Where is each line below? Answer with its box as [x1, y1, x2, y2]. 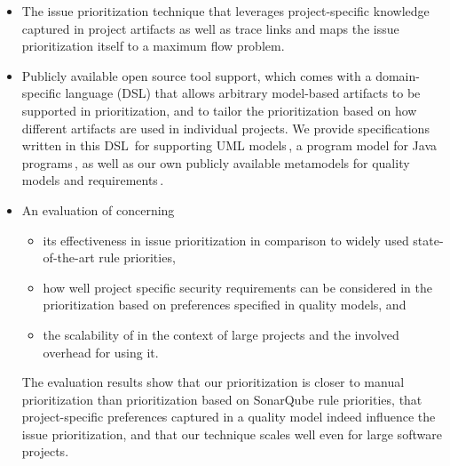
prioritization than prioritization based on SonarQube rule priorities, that [21, 390, 422, 408]
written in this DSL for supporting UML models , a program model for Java [21, 136, 437, 155]
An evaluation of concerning [21, 200, 175, 219]
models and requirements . [21, 171, 164, 189]
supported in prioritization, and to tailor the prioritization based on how [21, 100, 417, 119]
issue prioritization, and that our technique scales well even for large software [21, 424, 442, 443]
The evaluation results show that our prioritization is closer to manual [21, 373, 405, 391]
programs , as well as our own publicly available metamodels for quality [21, 153, 410, 172]
